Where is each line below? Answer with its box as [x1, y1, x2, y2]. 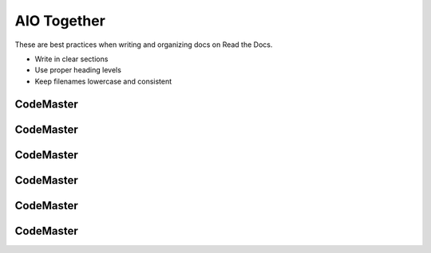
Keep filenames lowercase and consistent [34, 76, 172, 86]
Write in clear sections [34, 54, 109, 64]
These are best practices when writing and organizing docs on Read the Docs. [14, 40, 273, 49]
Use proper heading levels [34, 65, 121, 75]
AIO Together [14, 12, 105, 29]
